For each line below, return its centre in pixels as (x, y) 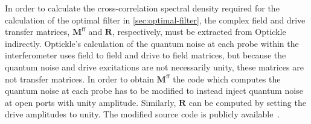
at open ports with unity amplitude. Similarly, (91, 102)
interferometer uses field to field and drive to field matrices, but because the (146, 55)
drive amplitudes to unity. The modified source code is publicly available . (143, 114)
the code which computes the (227, 79)
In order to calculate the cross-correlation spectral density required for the (142, 8)
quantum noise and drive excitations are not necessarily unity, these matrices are (154, 67)
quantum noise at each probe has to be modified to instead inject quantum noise (154, 91)
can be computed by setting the (247, 102)
